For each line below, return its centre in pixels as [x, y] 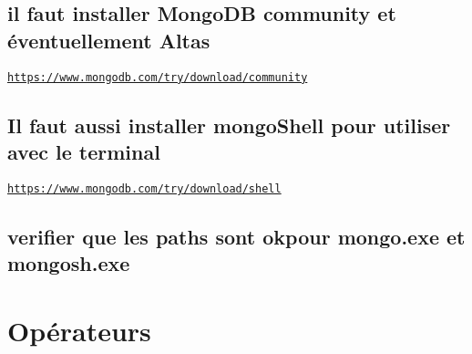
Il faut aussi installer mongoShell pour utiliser [229, 125]
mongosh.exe [69, 263]
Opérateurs [79, 330]
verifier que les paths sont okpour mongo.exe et [236, 236]
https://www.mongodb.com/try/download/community [158, 77]
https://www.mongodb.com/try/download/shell [144, 188]
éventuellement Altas [109, 40]
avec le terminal [84, 152]
